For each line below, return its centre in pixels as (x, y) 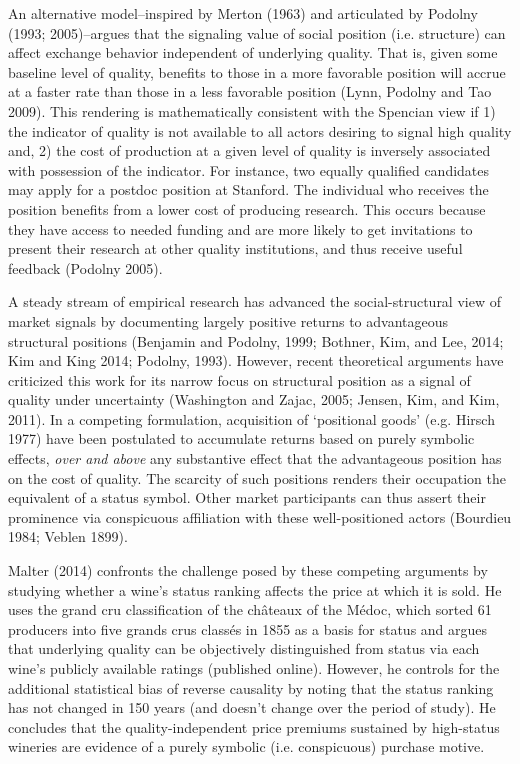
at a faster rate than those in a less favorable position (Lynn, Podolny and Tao (250, 91)
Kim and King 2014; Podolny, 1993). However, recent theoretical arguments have (256, 360)
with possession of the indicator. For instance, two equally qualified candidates (249, 169)
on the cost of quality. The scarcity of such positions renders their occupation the (257, 477)
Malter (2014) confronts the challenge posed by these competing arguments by (248, 570)
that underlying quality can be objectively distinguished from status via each (244, 648)
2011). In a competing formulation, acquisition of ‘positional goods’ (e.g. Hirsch (251, 418)
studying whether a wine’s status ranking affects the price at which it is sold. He (255, 589)
